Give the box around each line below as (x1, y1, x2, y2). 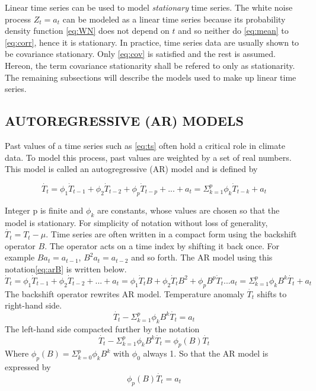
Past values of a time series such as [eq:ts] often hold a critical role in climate (5, 139, 285, 151)
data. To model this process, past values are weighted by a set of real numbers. (5, 151, 292, 163)
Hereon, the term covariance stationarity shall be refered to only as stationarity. (5, 59, 295, 71)
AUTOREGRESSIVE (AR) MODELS (5, 112, 244, 130)
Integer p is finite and (5, 204, 84, 216)
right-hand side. (5, 299, 62, 311)
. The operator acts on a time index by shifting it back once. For (44, 239, 280, 252)
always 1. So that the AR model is (143, 347, 269, 360)
